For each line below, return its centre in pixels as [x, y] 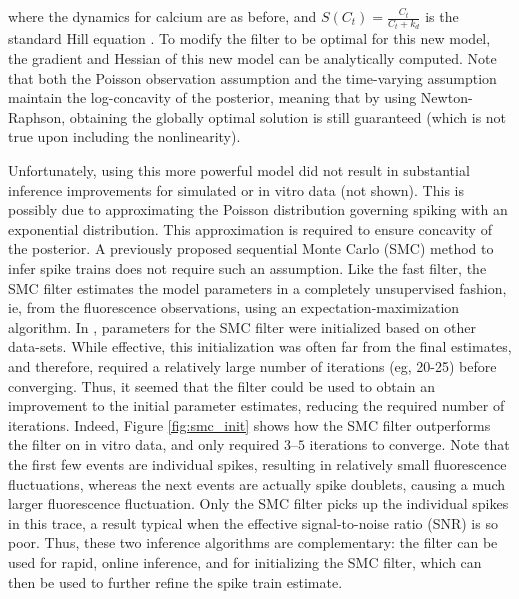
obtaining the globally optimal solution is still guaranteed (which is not [288, 116]
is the [442, 16]
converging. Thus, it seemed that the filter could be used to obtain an [221, 385]
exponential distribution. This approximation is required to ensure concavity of [250, 228]
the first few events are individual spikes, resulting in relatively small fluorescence [257, 463]
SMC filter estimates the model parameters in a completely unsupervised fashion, [257, 287]
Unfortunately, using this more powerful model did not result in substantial [239, 170]
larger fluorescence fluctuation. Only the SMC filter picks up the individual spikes [258, 503]
